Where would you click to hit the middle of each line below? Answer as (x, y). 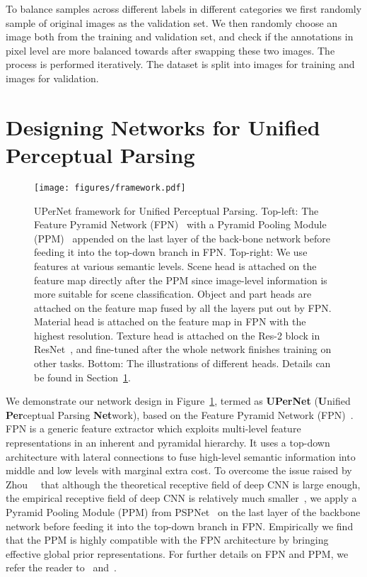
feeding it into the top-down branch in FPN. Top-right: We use (171, 252)
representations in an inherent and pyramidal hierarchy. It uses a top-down (168, 443)
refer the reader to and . (61, 567)
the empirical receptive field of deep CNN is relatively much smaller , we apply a (181, 498)
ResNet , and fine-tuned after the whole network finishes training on (183, 349)
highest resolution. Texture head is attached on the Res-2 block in (177, 335)
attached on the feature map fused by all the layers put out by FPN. (183, 307)
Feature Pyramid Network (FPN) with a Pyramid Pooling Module (180, 224)
